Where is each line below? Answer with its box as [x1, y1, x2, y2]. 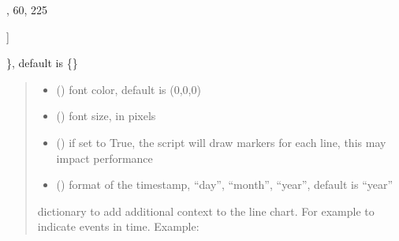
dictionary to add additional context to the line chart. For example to [37, 202, 375, 219]
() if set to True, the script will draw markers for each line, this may [56, 134, 386, 150]
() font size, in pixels [56, 107, 156, 124]
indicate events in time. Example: [37, 218, 199, 235]
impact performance [56, 149, 153, 166]
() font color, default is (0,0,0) [56, 81, 201, 97]
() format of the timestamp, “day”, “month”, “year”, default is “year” [56, 176, 393, 193]
